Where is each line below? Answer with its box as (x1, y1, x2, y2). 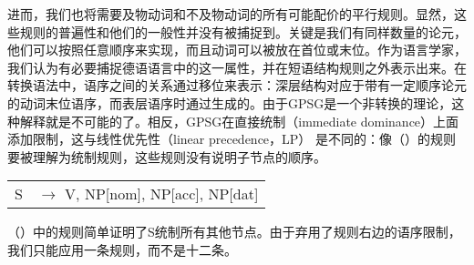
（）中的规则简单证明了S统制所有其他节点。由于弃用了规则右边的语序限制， (7, 222, 461, 241)
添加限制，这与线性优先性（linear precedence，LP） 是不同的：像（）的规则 (7, 129, 457, 148)
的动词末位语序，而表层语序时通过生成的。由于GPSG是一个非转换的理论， (7, 93, 452, 112)
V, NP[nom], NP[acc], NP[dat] (65, 183, 259, 205)
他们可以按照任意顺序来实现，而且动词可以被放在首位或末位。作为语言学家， (7, 40, 467, 59)
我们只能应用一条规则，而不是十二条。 (7, 240, 237, 259)
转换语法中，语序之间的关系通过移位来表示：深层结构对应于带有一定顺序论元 (7, 76, 467, 95)
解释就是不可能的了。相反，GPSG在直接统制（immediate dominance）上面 (19, 111, 459, 130)
